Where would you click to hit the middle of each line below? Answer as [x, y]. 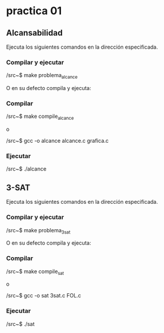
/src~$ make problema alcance [42, 76]
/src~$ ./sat [20, 324]
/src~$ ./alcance [26, 169]
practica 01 [34, 11]
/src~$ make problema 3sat [38, 231]
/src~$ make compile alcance [40, 117]
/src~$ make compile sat [35, 272]
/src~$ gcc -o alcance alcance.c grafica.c [57, 141]
